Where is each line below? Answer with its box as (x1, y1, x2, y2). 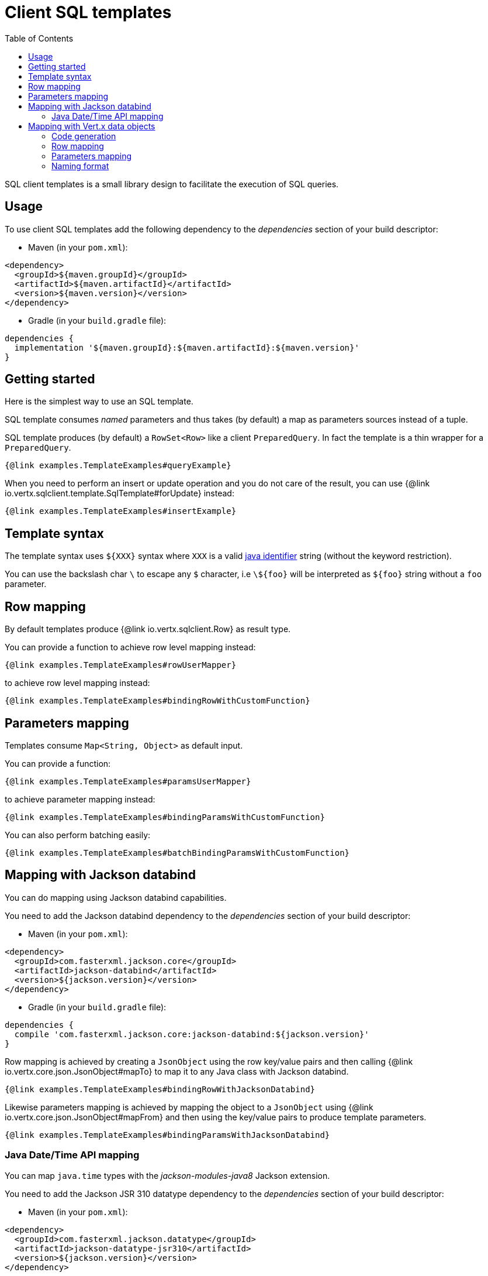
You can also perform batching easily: (5, 829, 151, 840)
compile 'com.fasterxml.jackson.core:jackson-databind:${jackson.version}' (14, 1029, 369, 1039)
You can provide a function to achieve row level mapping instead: (5, 642, 256, 653)
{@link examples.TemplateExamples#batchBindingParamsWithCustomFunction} (5, 848, 350, 857)
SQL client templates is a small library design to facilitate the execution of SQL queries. (5, 179, 339, 189)
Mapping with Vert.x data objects (28, 121, 155, 131)
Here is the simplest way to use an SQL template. (5, 396, 193, 407)
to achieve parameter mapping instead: (5, 794, 155, 804)
